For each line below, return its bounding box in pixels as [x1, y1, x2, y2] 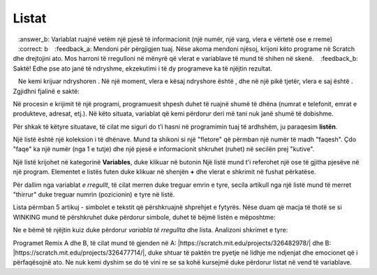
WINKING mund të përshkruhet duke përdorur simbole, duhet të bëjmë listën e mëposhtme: [13, 213, 276, 221]
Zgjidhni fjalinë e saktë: [13, 87, 80, 95]
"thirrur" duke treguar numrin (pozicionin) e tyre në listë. [13, 190, 175, 199]
